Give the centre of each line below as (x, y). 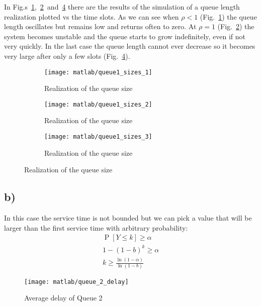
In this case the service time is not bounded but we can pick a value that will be (128, 218)
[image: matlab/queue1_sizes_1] (98, 72)
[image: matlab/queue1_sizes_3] (98, 137)
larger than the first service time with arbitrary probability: (96, 227)
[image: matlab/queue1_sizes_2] (98, 104)
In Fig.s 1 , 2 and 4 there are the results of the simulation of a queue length (122, 7)
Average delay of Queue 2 (63, 298)
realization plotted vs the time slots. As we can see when (92, 16)
